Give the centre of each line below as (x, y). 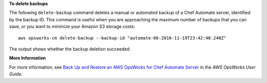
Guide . (16, 74)
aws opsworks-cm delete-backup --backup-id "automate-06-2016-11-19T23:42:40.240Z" (122, 38)
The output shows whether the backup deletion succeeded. (70, 49)
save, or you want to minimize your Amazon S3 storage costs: (72, 27)
